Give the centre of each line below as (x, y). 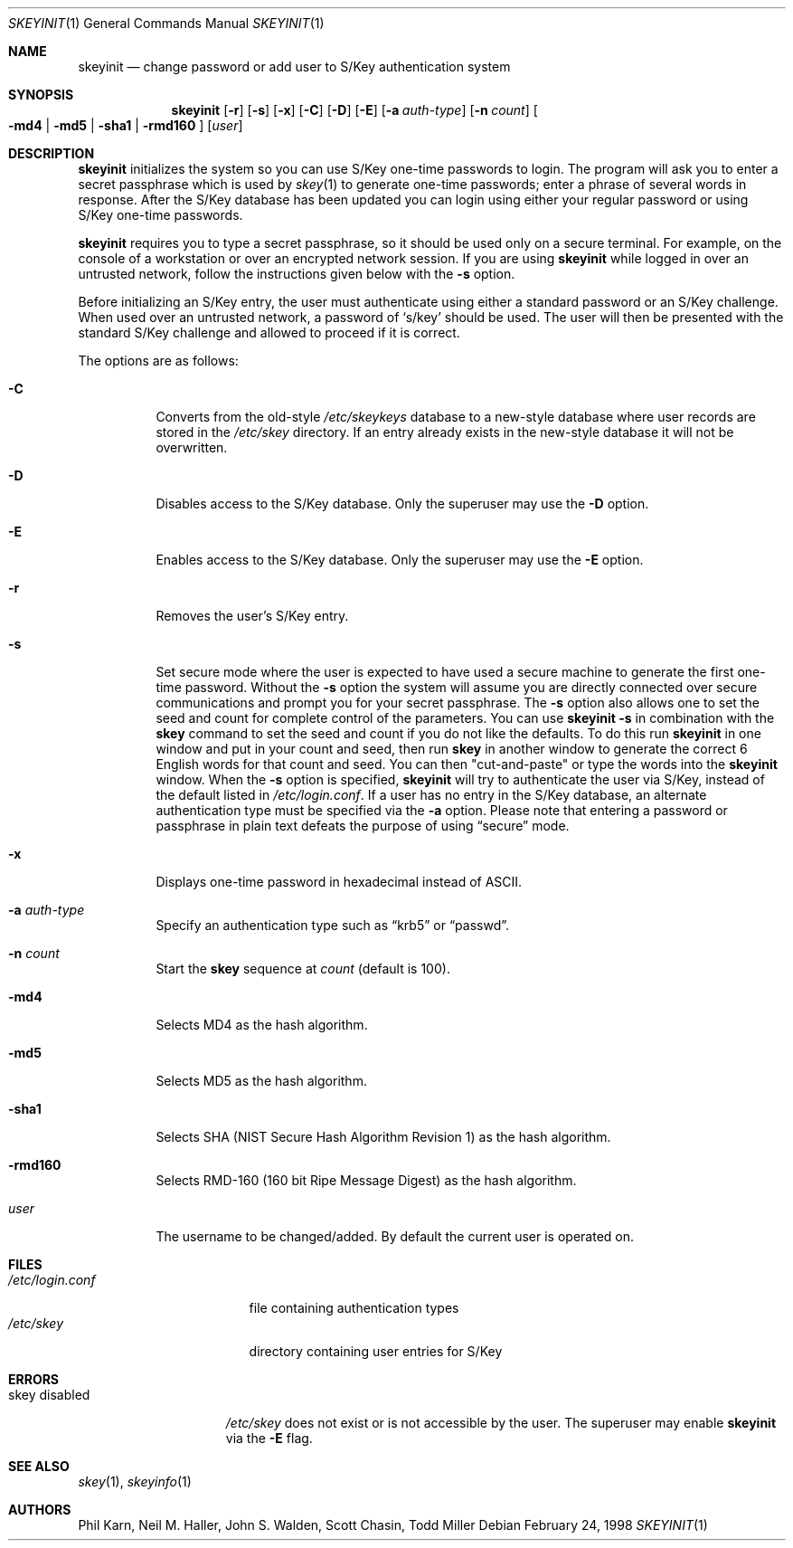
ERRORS (34, 1379)
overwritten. (192, 447)
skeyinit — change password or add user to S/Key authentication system (294, 66)
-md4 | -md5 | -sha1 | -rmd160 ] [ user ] (126, 125)
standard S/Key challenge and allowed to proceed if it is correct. (269, 332)
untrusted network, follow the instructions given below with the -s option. (297, 274)
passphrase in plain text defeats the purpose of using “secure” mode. (363, 826)
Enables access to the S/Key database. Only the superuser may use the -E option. (400, 560)
